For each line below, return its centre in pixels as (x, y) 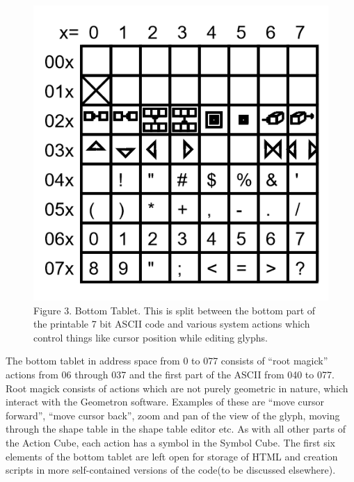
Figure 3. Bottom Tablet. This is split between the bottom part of (175, 310)
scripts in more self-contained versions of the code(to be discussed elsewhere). (171, 470)
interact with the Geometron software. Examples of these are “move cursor (165, 402)
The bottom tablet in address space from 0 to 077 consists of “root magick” (167, 361)
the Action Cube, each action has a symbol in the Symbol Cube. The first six (170, 442)
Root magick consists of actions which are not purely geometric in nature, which (177, 388)
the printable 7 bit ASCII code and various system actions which (172, 324)
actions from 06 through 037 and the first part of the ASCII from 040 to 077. (170, 374)
